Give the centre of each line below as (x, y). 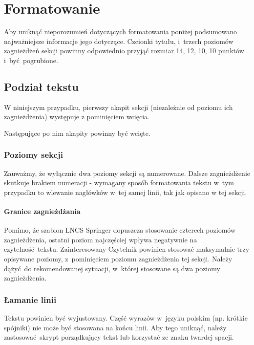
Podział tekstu (41, 86)
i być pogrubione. (31, 60)
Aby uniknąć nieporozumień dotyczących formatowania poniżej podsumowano (120, 32)
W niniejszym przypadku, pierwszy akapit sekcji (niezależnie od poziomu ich (118, 107)
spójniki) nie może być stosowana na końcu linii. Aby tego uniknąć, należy (115, 327)
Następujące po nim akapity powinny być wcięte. (77, 133)
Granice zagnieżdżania (42, 211)
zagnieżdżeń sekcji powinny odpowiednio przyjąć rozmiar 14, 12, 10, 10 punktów (124, 51)
